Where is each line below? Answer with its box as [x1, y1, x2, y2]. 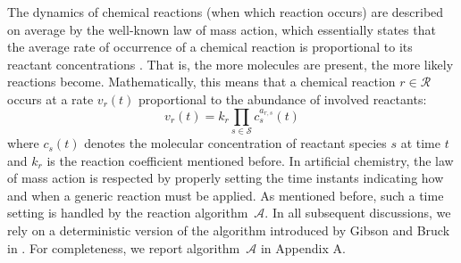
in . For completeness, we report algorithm [7, 238, 240, 257]
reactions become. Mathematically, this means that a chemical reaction [7, 72, 396, 91]
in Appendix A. [260, 238, 346, 257]
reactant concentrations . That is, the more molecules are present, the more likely [7, 54, 454, 73]
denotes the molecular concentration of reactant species [84, 134, 387, 152]
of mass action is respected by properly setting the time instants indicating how [7, 168, 444, 187]
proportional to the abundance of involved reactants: [138, 89, 427, 108]
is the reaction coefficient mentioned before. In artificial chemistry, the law [46, 151, 454, 169]
